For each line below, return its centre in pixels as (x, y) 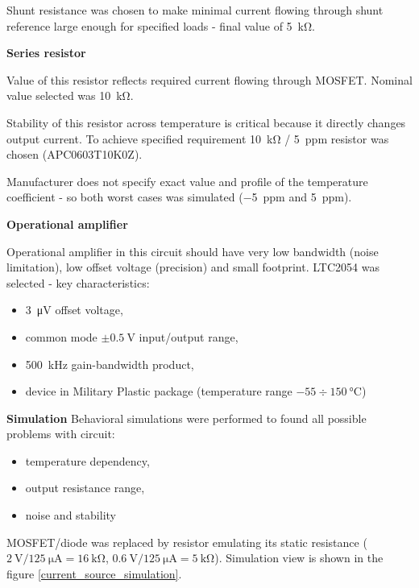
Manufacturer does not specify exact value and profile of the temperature (187, 181)
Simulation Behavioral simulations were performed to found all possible (187, 418)
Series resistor (46, 53)
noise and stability (71, 515)
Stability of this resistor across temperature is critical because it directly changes (206, 122)
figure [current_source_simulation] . (94, 573)
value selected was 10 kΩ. (70, 95)
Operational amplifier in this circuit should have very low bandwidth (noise (193, 251)
